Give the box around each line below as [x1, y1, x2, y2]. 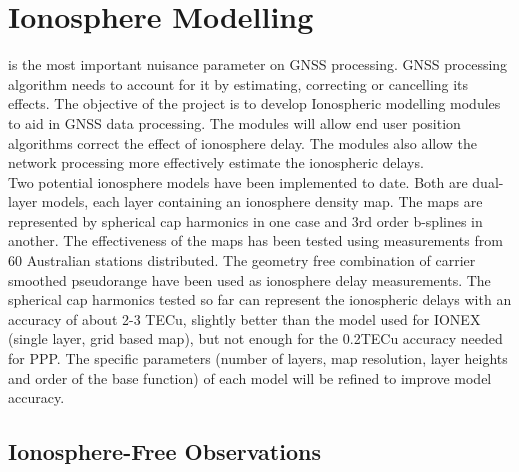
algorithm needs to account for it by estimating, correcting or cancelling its [8, 73, 469, 94]
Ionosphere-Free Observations [8, 436, 321, 467]
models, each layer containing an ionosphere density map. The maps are [41, 191, 483, 212]
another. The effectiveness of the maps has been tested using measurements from [8, 230, 503, 251]
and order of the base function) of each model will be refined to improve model [8, 367, 492, 388]
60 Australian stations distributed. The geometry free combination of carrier [8, 250, 476, 271]
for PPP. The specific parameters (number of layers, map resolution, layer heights [8, 348, 508, 369]
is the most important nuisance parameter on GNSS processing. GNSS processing [8, 54, 508, 75]
